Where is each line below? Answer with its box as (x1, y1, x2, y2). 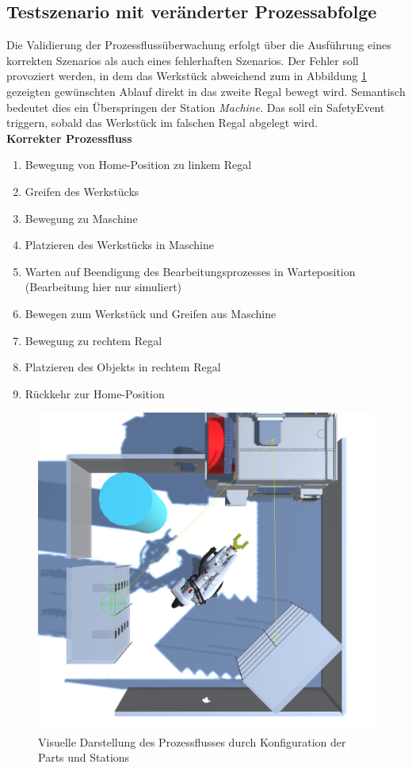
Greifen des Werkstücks (25, 182, 139, 199)
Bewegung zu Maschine (25, 209, 138, 226)
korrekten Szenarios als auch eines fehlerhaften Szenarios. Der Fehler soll (6, 52, 359, 68)
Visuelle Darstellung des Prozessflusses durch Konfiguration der (38, 733, 346, 750)
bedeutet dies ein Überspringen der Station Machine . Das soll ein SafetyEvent (6, 98, 385, 115)
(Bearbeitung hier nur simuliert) (25, 278, 182, 295)
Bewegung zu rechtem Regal (25, 332, 162, 348)
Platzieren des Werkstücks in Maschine (25, 236, 214, 253)
